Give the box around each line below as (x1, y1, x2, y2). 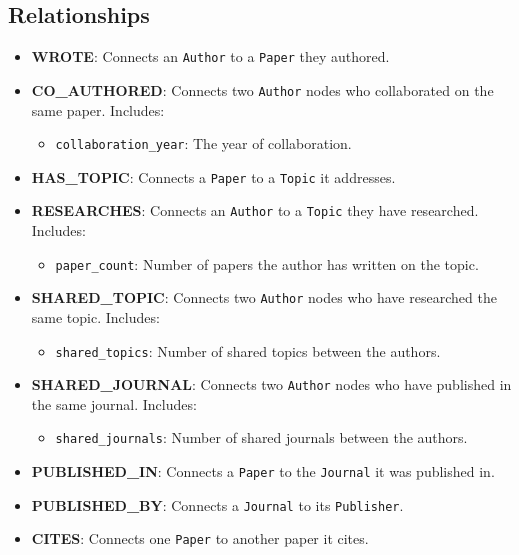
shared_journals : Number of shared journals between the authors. (55, 427, 468, 448)
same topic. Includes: (31, 306, 160, 327)
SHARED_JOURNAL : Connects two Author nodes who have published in (31, 374, 512, 395)
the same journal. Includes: (31, 393, 197, 414)
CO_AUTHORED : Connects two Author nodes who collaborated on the (31, 79, 494, 100)
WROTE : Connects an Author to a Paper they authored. (31, 46, 390, 67)
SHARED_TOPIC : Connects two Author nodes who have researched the (31, 287, 497, 308)
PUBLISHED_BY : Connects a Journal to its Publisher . (31, 494, 404, 515)
